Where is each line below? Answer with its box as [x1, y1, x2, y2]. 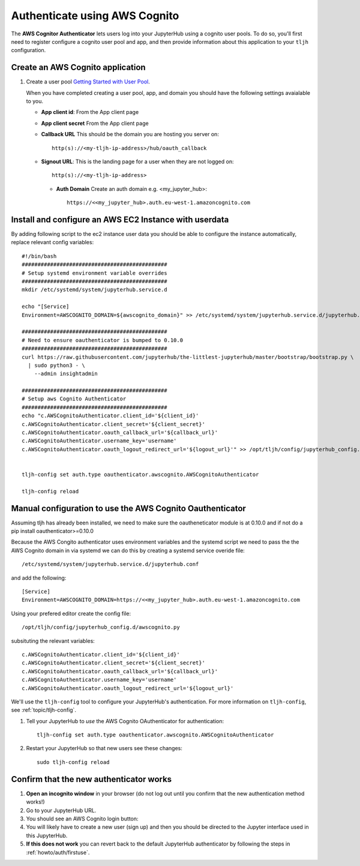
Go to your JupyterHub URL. [26, 807, 97, 814]
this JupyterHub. [26, 832, 68, 839]
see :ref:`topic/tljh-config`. [11, 706, 76, 714]
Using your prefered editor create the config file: [11, 610, 131, 617]
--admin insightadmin [34, 370, 98, 377]
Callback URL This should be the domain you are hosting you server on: [41, 131, 219, 138]
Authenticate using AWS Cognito [11, 9, 179, 22]
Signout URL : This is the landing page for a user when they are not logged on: [41, 158, 234, 165]
